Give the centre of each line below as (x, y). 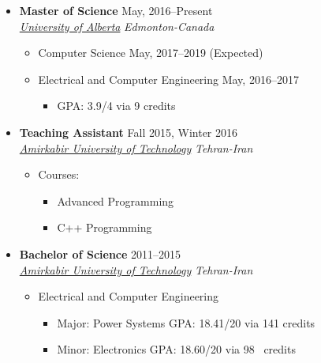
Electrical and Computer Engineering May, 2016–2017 (168, 79)
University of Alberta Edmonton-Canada (117, 26)
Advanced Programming (116, 200)
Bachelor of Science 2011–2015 (100, 253)
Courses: (59, 174)
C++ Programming (105, 227)
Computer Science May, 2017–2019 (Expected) (151, 53)
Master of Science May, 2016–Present (116, 10)
